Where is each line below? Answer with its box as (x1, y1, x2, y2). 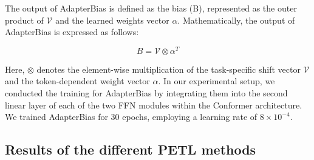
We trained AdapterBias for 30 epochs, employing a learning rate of (5, 110, 258, 123)
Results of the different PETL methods (5, 140, 256, 159)
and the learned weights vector (55, 13, 169, 26)
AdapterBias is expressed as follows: (5, 25, 139, 38)
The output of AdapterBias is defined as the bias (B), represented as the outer (5, 2, 297, 14)
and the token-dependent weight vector (5, 75, 150, 87)
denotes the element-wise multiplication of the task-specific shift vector (36, 62, 301, 75)
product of (5, 13, 44, 26)
